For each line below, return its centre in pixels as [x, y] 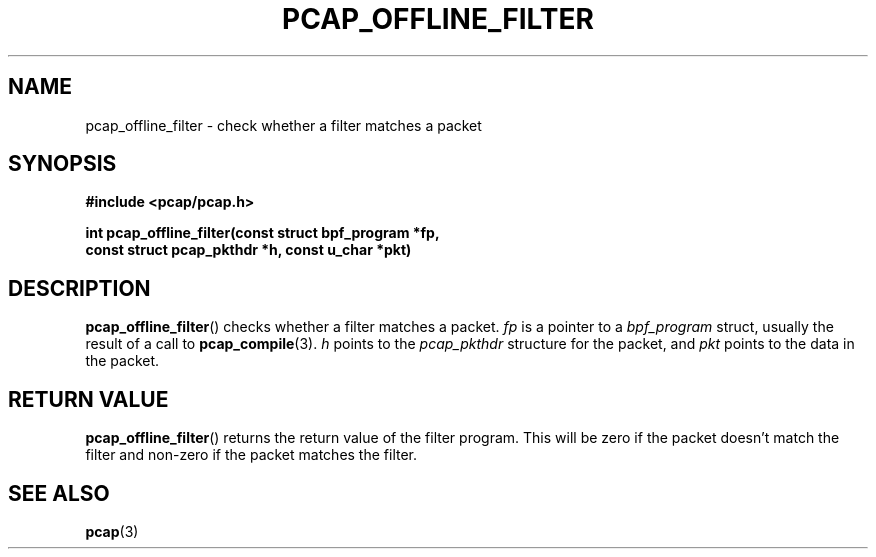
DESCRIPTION [79, 288]
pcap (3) [112, 531]
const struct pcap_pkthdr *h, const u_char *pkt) [248, 250]
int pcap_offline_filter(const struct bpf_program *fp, [262, 233]
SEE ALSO [59, 493]
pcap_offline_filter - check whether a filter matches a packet [283, 125]
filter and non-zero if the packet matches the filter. [251, 455]
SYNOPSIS [62, 164]
